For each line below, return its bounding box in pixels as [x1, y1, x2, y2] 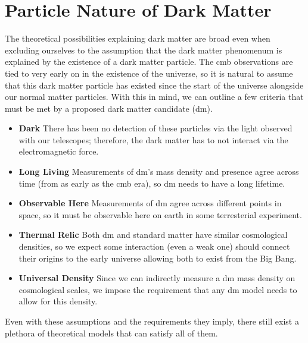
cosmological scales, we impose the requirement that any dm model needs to [18, 283, 297, 295]
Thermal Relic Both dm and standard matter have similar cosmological [18, 228, 288, 241]
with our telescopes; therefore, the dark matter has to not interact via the [18, 133, 288, 146]
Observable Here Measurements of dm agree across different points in [18, 197, 282, 209]
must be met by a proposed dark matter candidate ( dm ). [5, 102, 213, 114]
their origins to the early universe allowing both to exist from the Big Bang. [18, 251, 297, 264]
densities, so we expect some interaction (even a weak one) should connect [18, 240, 290, 253]
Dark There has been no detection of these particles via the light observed [18, 122, 293, 134]
